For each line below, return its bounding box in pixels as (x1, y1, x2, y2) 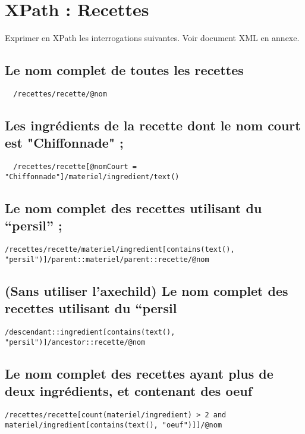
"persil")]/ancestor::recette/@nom (5, 338, 146, 346)
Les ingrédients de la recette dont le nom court (5, 115, 301, 134)
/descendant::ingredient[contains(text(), (5, 327, 175, 336)
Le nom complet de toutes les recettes (5, 61, 244, 79)
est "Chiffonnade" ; (5, 133, 124, 152)
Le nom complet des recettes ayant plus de (5, 364, 273, 382)
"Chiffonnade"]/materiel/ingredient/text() (5, 172, 180, 181)
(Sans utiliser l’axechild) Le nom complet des (5, 281, 288, 299)
